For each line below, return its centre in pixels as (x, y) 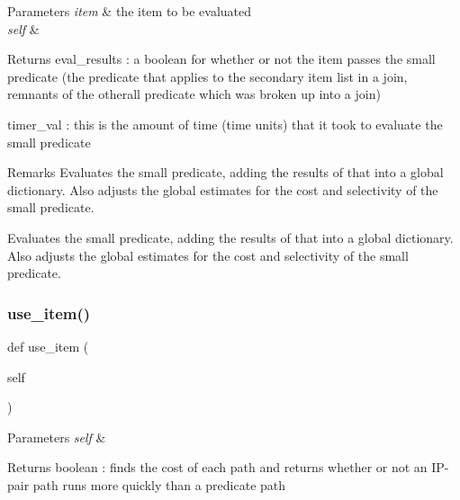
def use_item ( (48, 346)
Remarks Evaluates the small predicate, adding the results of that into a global (225, 172)
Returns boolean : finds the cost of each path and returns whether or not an (217, 467)
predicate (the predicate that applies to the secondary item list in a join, (207, 76)
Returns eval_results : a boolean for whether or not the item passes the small (221, 59)
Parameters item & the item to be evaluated (130, 11)
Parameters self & (57, 437)
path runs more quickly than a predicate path (159, 484)
